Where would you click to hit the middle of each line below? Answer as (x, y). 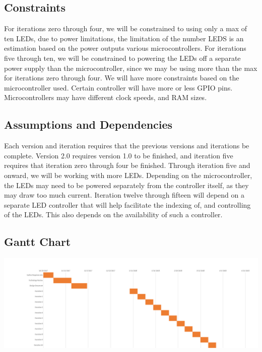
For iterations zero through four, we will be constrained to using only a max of (126, 28)
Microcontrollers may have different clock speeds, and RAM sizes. (106, 97)
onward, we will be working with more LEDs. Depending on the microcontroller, (128, 175)
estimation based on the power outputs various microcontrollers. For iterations (125, 48)
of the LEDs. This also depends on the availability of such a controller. (113, 214)
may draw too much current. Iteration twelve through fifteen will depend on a (124, 195)
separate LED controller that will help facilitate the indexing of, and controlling (127, 204)
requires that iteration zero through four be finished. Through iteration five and (127, 165)
